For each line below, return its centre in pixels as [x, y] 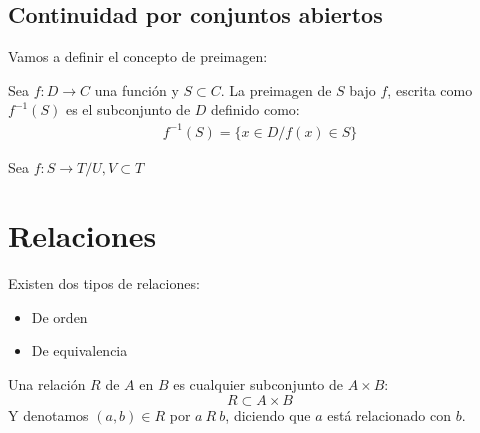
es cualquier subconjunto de [258, 384]
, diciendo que [268, 414]
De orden [59, 316]
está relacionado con [389, 414]
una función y [136, 89]
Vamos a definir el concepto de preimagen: [138, 56]
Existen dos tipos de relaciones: [104, 283]
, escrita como [430, 89]
